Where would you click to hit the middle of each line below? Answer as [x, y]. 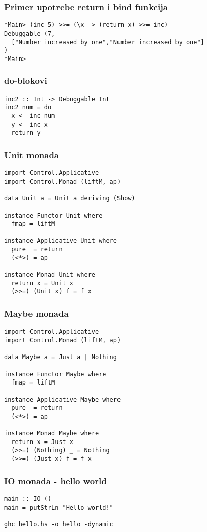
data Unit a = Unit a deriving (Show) [70, 199]
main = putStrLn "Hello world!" [59, 507]
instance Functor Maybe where [55, 374]
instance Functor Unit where [53, 215]
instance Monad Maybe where [52, 434]
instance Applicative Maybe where [63, 400]
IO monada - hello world [55, 480]
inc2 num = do [28, 108]
